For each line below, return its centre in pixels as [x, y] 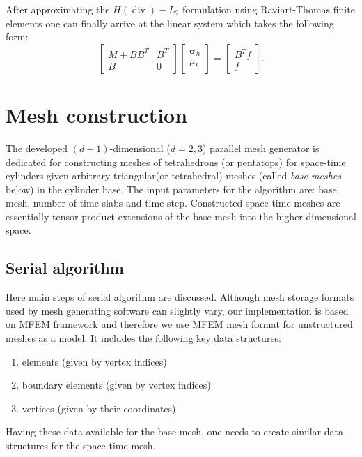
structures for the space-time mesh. [81, 445]
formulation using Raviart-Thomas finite [269, 9]
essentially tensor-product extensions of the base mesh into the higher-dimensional [181, 216]
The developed [37, 148]
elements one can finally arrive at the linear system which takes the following [170, 23]
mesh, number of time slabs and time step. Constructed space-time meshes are [173, 203]
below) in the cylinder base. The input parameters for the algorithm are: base [171, 189]
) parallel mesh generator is [261, 148]
